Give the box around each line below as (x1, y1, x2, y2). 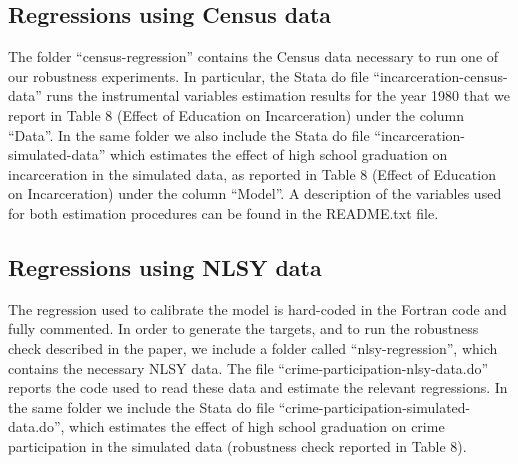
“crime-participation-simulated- (278, 396, 471, 417)
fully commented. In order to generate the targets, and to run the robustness (8, 318, 479, 339)
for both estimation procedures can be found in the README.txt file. (8, 202, 439, 223)
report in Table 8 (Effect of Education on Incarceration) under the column (8, 104, 465, 125)
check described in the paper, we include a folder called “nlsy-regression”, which (8, 337, 498, 358)
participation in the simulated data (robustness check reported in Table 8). (8, 435, 467, 456)
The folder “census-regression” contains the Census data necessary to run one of (8, 46, 499, 67)
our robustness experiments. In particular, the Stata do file (8, 65, 369, 86)
